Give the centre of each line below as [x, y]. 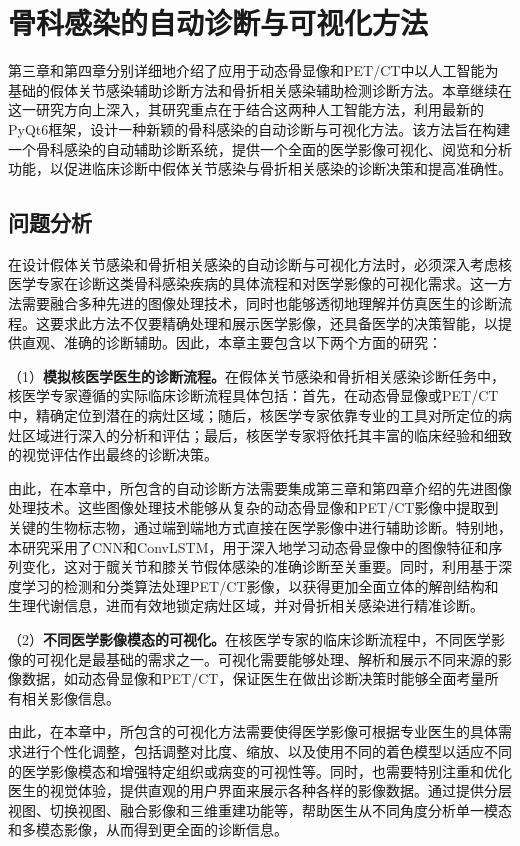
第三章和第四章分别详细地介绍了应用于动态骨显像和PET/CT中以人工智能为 [253, 70]
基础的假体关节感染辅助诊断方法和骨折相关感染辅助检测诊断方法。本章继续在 [260, 89]
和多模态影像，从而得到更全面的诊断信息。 [148, 829]
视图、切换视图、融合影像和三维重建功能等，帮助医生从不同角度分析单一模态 [260, 809]
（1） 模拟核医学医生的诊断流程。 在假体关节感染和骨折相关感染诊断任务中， [256, 375]
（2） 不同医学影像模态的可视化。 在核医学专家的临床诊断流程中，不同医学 [249, 638]
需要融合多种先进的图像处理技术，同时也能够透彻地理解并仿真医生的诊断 [259, 303]
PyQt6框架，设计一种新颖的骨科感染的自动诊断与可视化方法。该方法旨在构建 [259, 128]
